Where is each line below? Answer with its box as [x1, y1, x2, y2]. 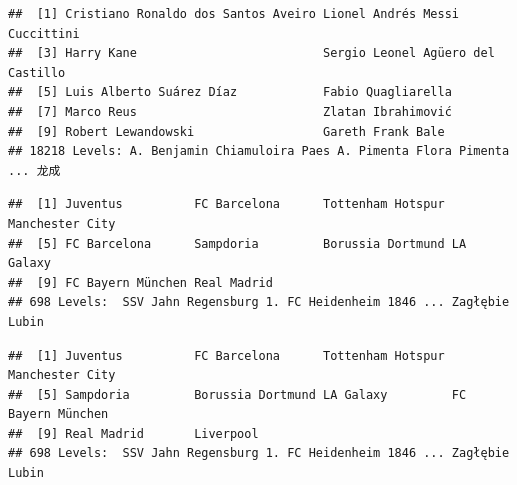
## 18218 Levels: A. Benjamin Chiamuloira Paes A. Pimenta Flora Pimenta [8, 144, 510, 159]
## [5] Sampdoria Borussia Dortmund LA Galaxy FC [8, 387, 467, 402]
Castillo [8, 65, 66, 80]
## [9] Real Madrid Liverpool [8, 426, 259, 441]
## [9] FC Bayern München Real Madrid [8, 275, 273, 290]
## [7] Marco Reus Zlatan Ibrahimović [8, 104, 452, 119]
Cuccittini [8, 26, 80, 41]
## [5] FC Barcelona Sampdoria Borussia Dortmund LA [8, 236, 467, 251]
